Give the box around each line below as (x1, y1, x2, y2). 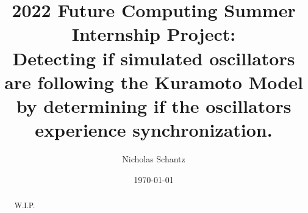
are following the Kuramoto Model (4, 69, 303, 94)
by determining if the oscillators (16, 93, 292, 118)
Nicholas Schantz (122, 153, 185, 165)
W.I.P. (14, 200, 35, 211)
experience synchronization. (35, 117, 273, 142)
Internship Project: (71, 21, 236, 46)
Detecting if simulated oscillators (12, 45, 295, 70)
